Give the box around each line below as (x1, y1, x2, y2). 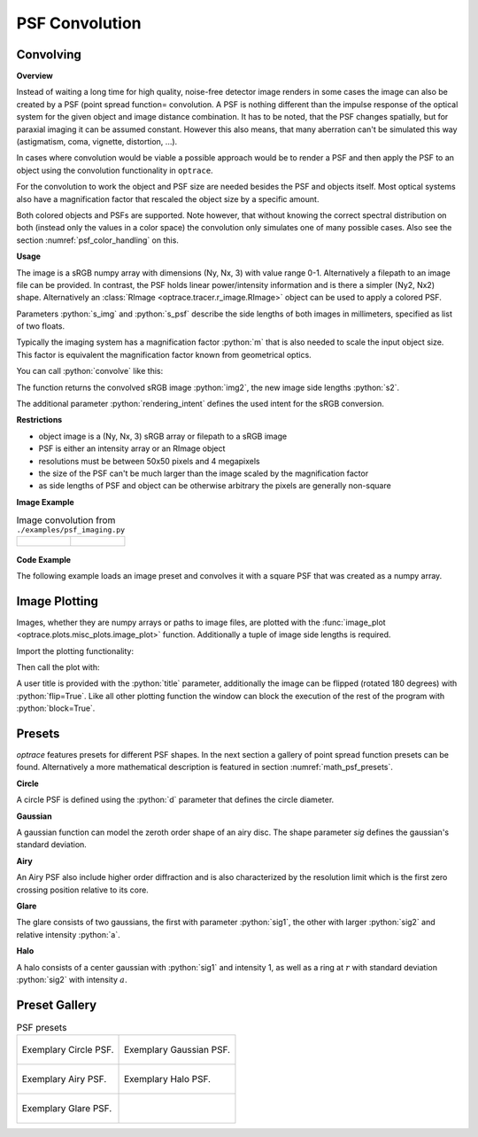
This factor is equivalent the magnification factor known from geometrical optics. (16, 349, 312, 360)
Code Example (16, 554, 71, 565)
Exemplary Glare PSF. (21, 1102, 112, 1115)
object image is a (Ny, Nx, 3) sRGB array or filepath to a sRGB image (38, 431, 288, 441)
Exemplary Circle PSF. (21, 1044, 114, 1056)
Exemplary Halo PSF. (124, 1073, 212, 1086)
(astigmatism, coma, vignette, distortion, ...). (16, 136, 178, 147)
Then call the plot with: (16, 662, 100, 673)
